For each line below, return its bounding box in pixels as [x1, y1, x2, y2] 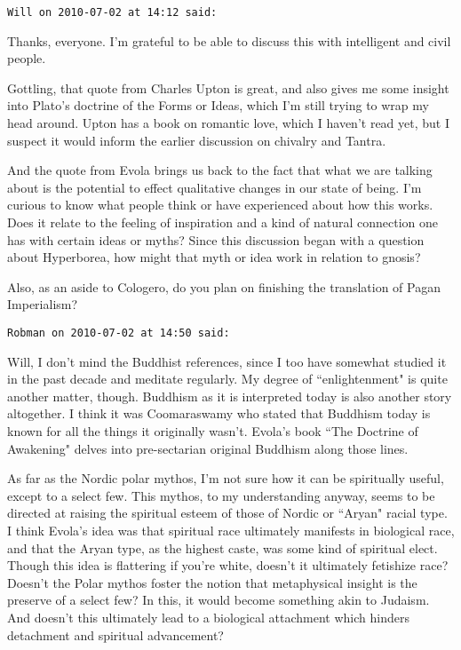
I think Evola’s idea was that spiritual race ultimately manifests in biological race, [7, 520, 455, 539]
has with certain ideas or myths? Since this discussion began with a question [7, 230, 425, 249]
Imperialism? [7, 295, 78, 313]
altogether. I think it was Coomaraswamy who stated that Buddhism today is [7, 404, 431, 423]
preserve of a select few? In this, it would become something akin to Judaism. [7, 591, 430, 609]
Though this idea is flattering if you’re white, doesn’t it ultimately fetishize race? [7, 556, 449, 575]
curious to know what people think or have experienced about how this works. [7, 195, 433, 214]
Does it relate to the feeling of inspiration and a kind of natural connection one [7, 213, 439, 231]
